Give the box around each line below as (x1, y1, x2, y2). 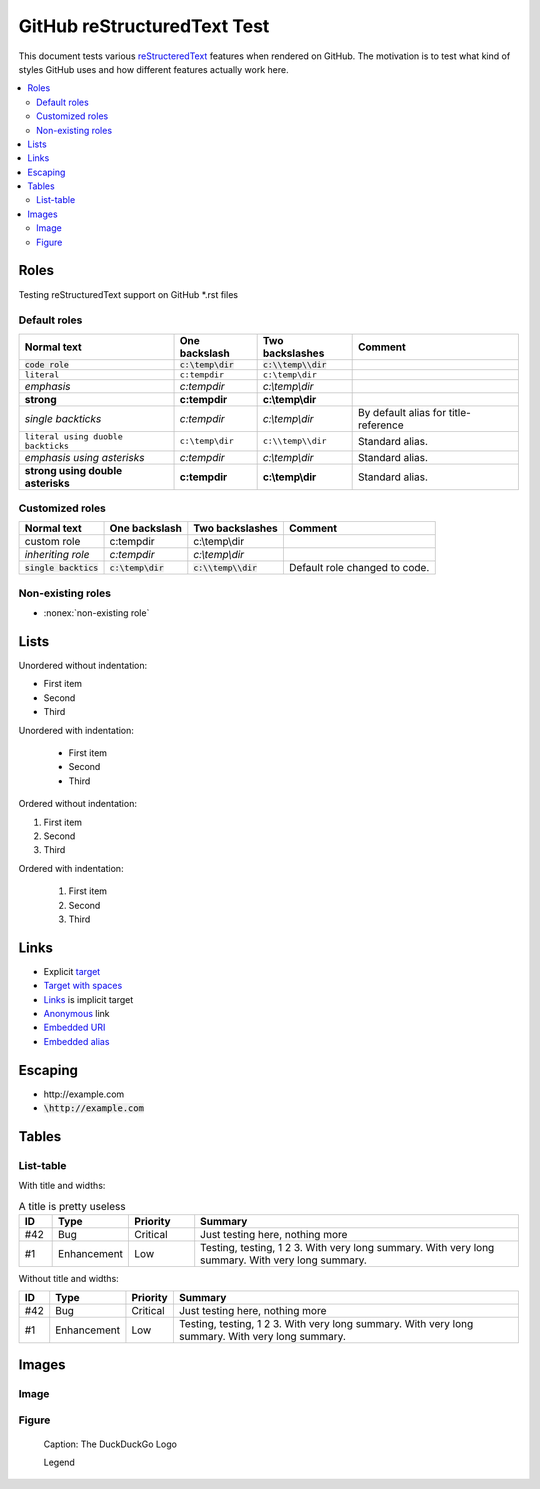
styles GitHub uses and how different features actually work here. (18, 63, 289, 75)
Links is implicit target (43, 993, 134, 1005)
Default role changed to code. (288, 561, 430, 575)
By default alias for (357, 405, 447, 419)
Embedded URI (43, 1021, 106, 1034)
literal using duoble (24, 431, 124, 442)
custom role (24, 535, 81, 549)
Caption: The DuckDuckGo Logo (43, 1438, 177, 1450)
